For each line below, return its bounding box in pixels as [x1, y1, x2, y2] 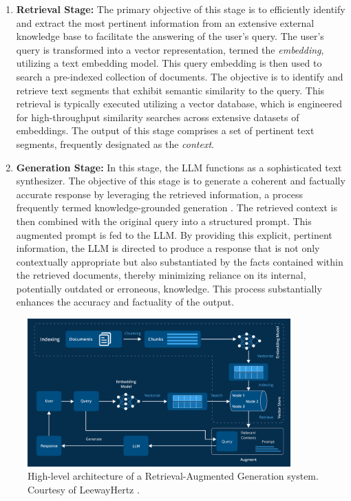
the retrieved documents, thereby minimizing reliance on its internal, [16, 268, 306, 282]
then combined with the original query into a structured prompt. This [16, 213, 312, 228]
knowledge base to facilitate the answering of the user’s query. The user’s [16, 29, 324, 43]
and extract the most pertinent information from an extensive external [16, 15, 315, 30]
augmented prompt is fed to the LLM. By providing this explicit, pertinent [16, 227, 332, 242]
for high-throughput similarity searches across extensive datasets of [16, 109, 299, 124]
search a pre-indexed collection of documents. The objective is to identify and [16, 69, 343, 83]
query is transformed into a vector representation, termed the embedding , [16, 42, 324, 56]
